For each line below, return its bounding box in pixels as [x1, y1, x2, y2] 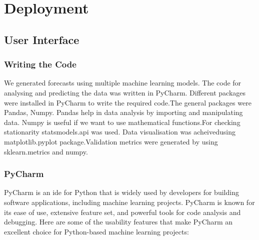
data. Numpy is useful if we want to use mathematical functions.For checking [4, 116, 240, 127]
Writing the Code [4, 58, 76, 70]
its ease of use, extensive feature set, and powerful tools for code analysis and [4, 206, 241, 217]
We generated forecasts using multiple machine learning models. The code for [4, 77, 241, 88]
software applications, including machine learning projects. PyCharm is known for [4, 196, 255, 207]
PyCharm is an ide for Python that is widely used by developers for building [4, 187, 239, 197]
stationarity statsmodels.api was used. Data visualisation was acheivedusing [4, 126, 235, 137]
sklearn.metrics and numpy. [4, 146, 88, 156]
